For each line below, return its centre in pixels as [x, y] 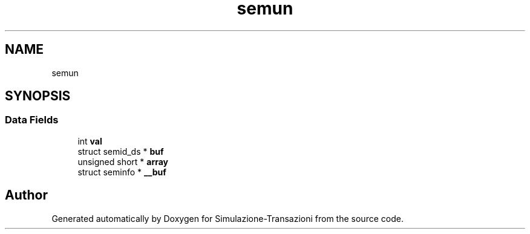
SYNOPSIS [38, 96]
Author [26, 195]
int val [90, 141]
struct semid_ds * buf [121, 151]
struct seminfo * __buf [122, 172]
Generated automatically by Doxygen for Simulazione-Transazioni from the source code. [227, 218]
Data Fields [32, 120]
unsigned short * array [123, 161]
